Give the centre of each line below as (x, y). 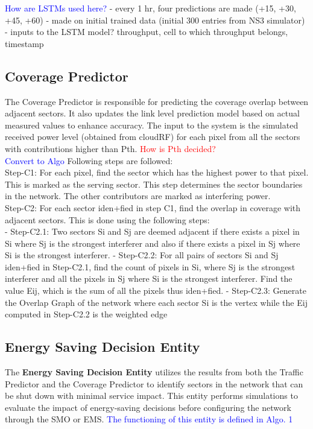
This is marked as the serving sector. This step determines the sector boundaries (154, 184)
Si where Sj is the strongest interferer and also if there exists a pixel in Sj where (153, 243)
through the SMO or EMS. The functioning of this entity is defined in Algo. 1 (149, 419)
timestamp (24, 43)
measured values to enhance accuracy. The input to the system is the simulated (152, 125)
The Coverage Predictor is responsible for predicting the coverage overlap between (157, 101)
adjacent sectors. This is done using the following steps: (107, 219)
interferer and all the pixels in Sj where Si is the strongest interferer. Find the (149, 278)
